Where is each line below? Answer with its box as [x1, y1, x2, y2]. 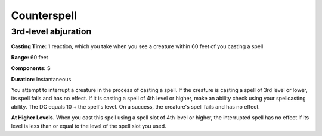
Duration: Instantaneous [11, 75, 72, 83]
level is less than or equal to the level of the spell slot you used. [11, 122, 166, 129]
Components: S [11, 65, 51, 72]
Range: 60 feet [11, 53, 48, 61]
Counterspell [11, 9, 77, 22]
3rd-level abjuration [11, 26, 92, 37]
